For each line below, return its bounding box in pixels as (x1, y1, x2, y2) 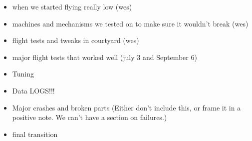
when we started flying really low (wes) (12, 1, 132, 11)
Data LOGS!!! (12, 85, 55, 95)
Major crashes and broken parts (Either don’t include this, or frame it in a (12, 102, 241, 112)
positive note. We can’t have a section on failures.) (12, 112, 167, 122)
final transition (12, 128, 58, 139)
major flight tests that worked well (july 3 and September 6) (12, 51, 197, 62)
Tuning (12, 68, 34, 79)
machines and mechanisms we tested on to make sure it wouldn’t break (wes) (12, 18, 249, 28)
